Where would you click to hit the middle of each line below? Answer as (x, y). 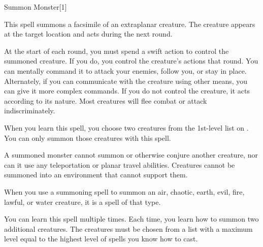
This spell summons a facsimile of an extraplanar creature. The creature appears (130, 24)
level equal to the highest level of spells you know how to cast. (101, 239)
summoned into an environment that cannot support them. (96, 175)
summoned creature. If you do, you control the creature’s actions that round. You (131, 61)
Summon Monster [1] (36, 7)
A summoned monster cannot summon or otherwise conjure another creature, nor (131, 155)
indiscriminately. (30, 111)
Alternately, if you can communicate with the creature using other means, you (126, 81)
